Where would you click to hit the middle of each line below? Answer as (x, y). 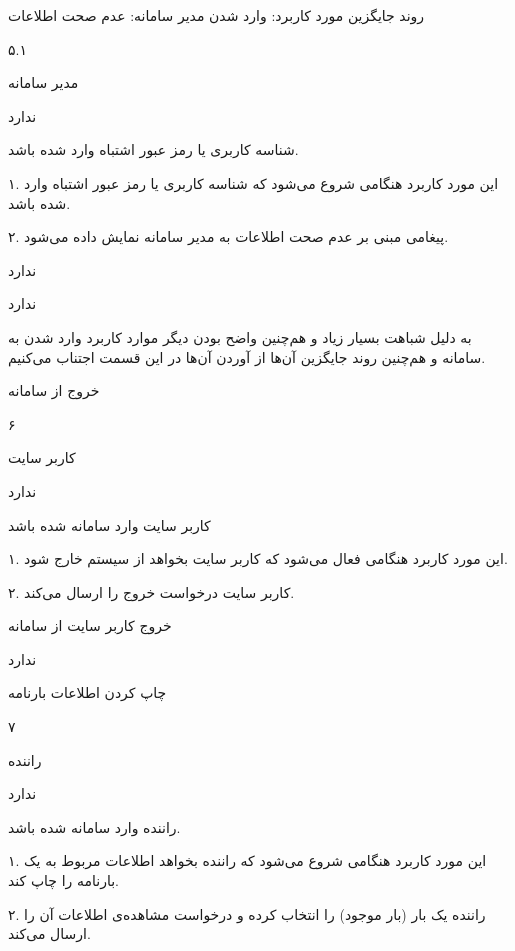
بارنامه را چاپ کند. (63, 880)
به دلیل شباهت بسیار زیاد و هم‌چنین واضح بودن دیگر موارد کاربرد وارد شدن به (240, 336)
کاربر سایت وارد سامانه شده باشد (109, 524)
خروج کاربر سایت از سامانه (90, 625)
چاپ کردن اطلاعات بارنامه (87, 692)
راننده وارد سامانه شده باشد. (94, 826)
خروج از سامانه (54, 390)
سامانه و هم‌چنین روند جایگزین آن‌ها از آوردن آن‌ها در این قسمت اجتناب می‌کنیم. (247, 356)
